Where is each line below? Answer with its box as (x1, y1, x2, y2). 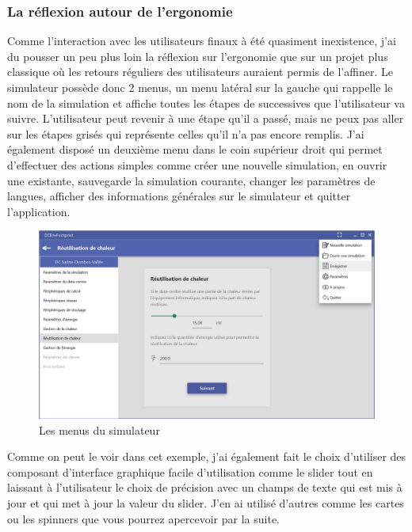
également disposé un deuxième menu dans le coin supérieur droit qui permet (7, 141, 383, 158)
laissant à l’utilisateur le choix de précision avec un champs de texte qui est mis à (7, 479, 402, 496)
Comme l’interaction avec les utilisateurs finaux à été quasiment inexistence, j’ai (7, 32, 396, 49)
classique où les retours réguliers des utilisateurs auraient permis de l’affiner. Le (7, 63, 393, 80)
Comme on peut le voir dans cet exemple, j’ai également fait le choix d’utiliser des (7, 448, 406, 465)
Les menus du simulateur (39, 421, 160, 438)
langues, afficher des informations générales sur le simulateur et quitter (7, 188, 351, 204)
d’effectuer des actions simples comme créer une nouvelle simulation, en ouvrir (7, 156, 387, 173)
